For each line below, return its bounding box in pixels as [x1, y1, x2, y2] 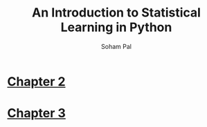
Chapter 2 [7, 74, 66, 89]
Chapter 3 [7, 106, 66, 121]
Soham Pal [101, 42, 132, 50]
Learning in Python [60, 19, 172, 35]
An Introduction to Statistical [32, 5, 201, 21]
